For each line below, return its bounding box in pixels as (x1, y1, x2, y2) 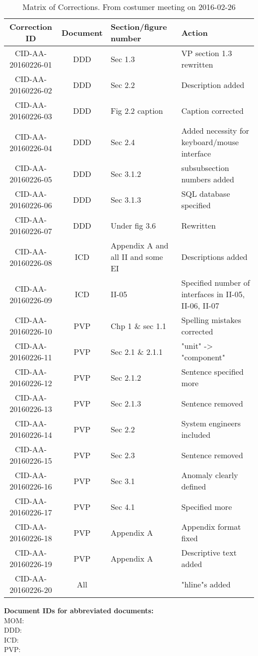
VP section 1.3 (181, 47, 232, 59)
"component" (181, 351, 225, 363)
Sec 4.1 (110, 500, 135, 512)
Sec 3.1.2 (110, 167, 141, 179)
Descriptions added (181, 251, 248, 262)
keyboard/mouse (181, 136, 239, 148)
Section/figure (110, 21, 167, 32)
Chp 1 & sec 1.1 (110, 320, 167, 331)
